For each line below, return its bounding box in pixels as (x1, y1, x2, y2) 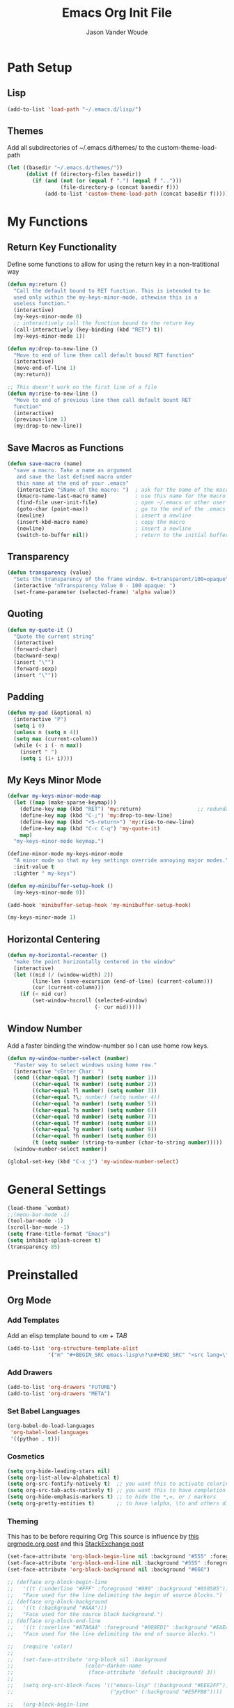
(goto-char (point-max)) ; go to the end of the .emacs (16, 506, 226, 513)
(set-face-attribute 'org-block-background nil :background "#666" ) (7, 1566, 210, 1573)
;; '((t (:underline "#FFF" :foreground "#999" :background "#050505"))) (7, 1585, 232, 1592)
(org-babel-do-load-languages (7, 1422, 95, 1429)
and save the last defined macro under (16, 473, 132, 480)
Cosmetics (7, 1452, 45, 1461)
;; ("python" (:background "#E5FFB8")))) (7, 1688, 223, 1695)
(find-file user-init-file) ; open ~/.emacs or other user (16, 499, 226, 506)
